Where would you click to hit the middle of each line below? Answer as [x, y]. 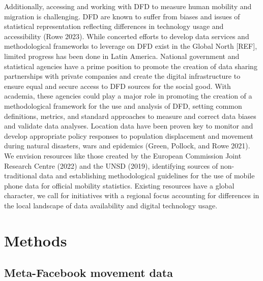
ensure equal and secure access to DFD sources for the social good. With [118, 86]
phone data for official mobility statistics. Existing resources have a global [119, 185]
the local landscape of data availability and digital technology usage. [111, 205]
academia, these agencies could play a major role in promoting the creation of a [128, 96]
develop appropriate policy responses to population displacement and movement [129, 135]
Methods [36, 240]
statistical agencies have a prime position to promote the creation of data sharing [131, 66]
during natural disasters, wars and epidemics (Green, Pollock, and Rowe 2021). [127, 146]
